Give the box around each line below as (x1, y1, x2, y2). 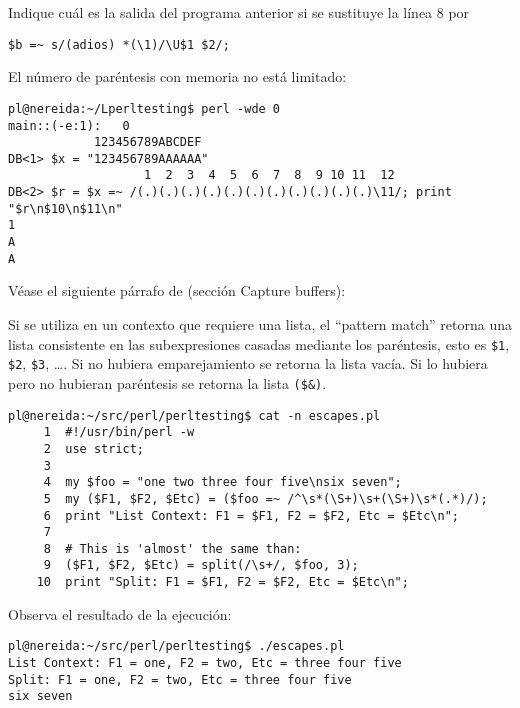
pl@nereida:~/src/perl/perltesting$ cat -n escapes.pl (8, 408, 381, 423)
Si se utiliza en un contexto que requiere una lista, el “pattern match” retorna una (8, 314, 512, 334)
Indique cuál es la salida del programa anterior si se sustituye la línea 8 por (8, 2, 470, 22)
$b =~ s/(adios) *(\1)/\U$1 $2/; (8, 37, 230, 52)
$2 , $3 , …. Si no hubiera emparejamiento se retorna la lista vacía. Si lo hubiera (8, 353, 488, 374)
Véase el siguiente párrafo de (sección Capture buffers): (8, 280, 346, 301)
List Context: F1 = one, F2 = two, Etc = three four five (8, 656, 402, 671)
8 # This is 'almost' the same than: (43, 541, 302, 556)
